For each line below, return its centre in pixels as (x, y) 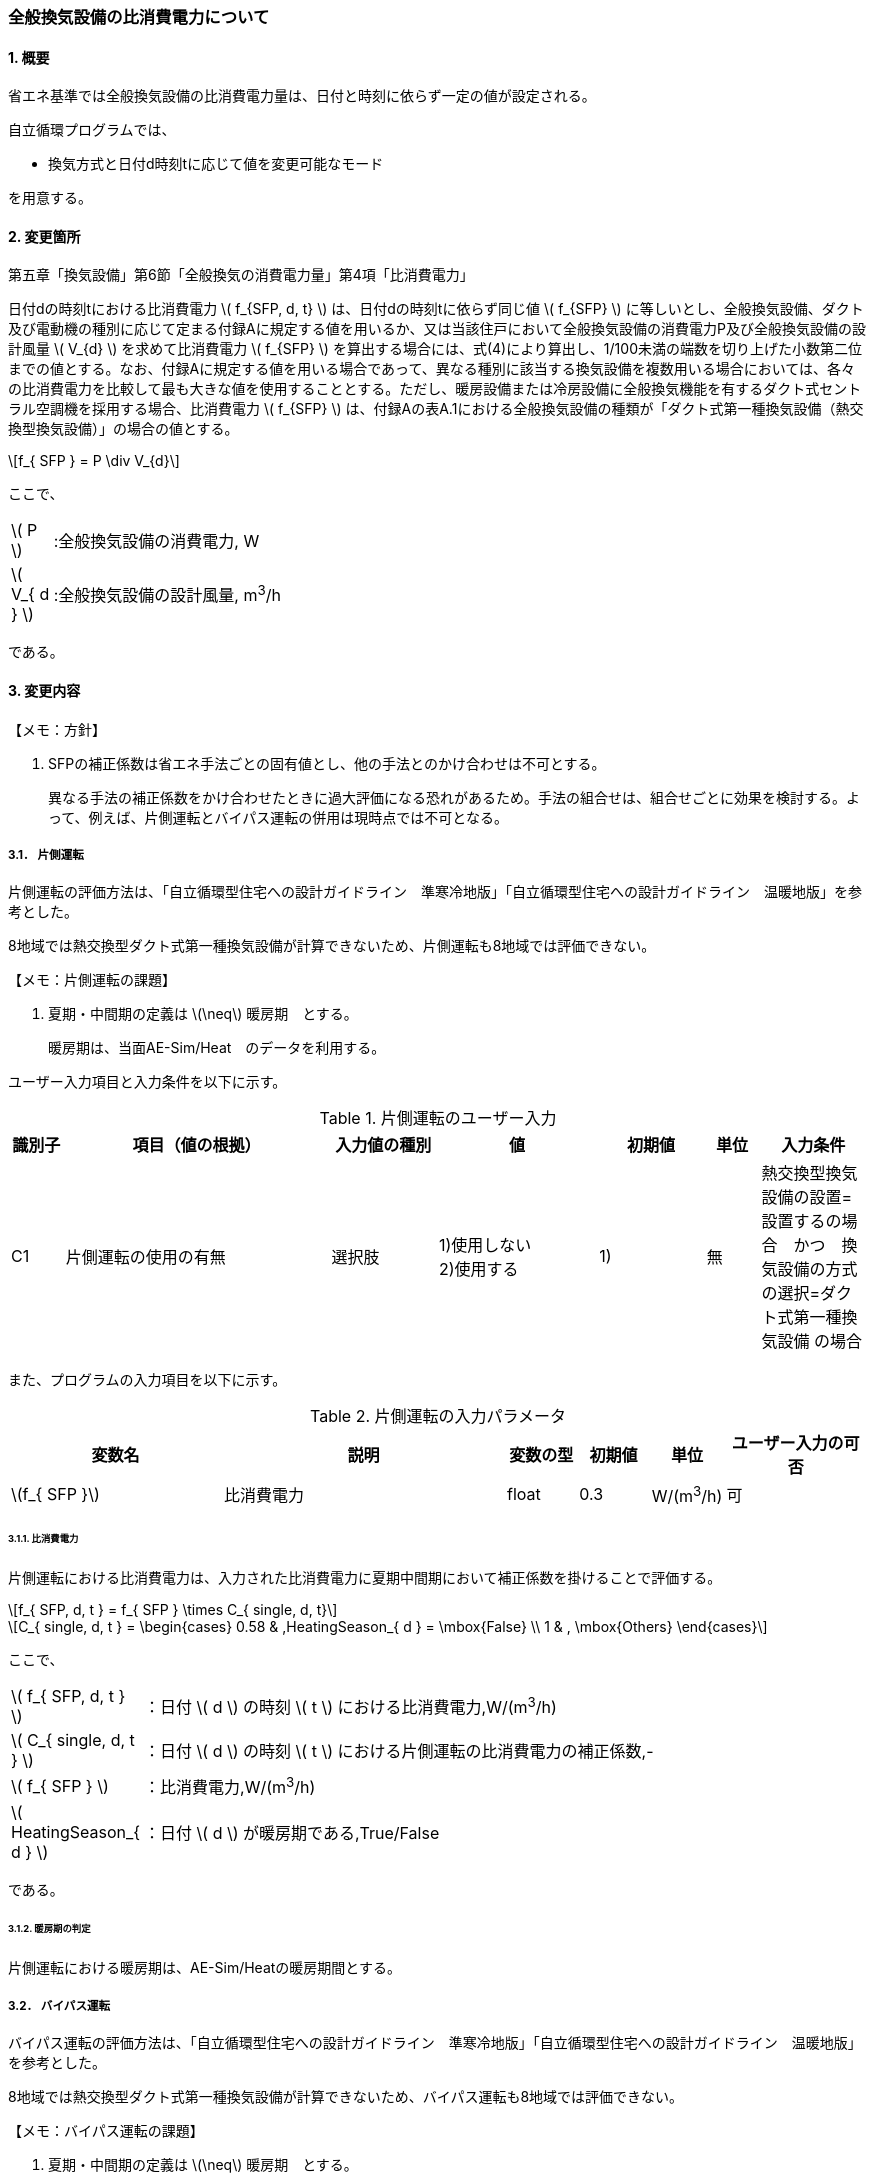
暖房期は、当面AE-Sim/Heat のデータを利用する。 (217, 1048)
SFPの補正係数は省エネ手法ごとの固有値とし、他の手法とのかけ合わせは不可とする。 (327, 763)
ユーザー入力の (787, 1443)
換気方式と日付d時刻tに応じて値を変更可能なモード (216, 164)
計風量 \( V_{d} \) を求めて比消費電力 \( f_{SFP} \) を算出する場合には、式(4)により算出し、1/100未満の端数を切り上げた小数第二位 (435, 349)
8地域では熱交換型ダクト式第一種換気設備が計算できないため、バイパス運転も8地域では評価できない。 (346, 2096)
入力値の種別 (383, 1145)
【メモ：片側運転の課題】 (92, 980)
